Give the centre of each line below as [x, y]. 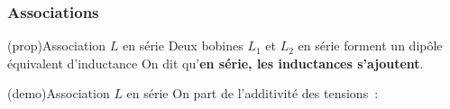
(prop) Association [57, 45]
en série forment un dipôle [370, 45]
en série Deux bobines [183, 45]
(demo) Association [59, 93]
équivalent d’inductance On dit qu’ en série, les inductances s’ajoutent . [216, 63]
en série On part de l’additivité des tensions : [253, 93]
